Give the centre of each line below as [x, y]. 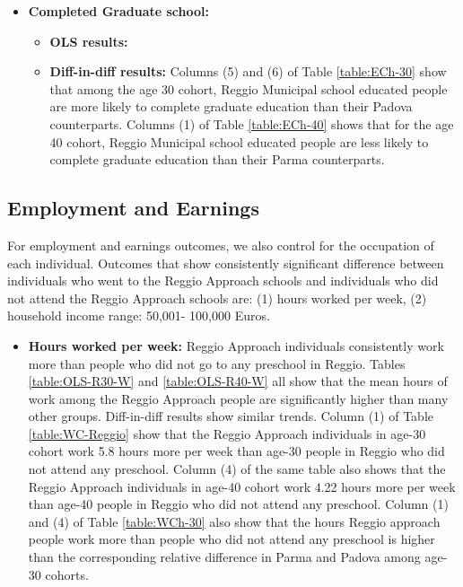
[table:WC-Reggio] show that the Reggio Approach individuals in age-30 [227, 433]
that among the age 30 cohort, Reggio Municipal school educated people [249, 88]
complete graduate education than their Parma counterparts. [217, 159]
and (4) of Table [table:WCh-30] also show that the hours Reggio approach [234, 521]
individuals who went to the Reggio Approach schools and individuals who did [223, 280]
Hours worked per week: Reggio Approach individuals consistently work [236, 345]
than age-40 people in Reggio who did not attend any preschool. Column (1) [238, 504]
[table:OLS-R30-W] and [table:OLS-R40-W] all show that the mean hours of [238, 381]
